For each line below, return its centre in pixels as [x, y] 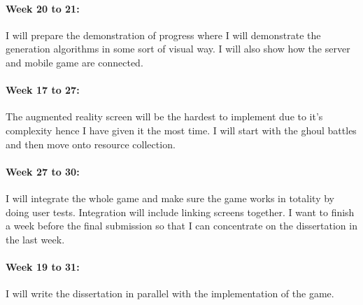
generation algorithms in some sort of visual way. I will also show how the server [178, 49]
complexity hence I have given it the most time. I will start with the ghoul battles [181, 130]
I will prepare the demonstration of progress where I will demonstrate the [163, 35]
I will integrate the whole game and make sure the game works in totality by [170, 198]
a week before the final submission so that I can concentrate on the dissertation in [181, 226]
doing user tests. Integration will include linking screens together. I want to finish [180, 212]
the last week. [35, 239]
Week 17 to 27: [43, 90]
